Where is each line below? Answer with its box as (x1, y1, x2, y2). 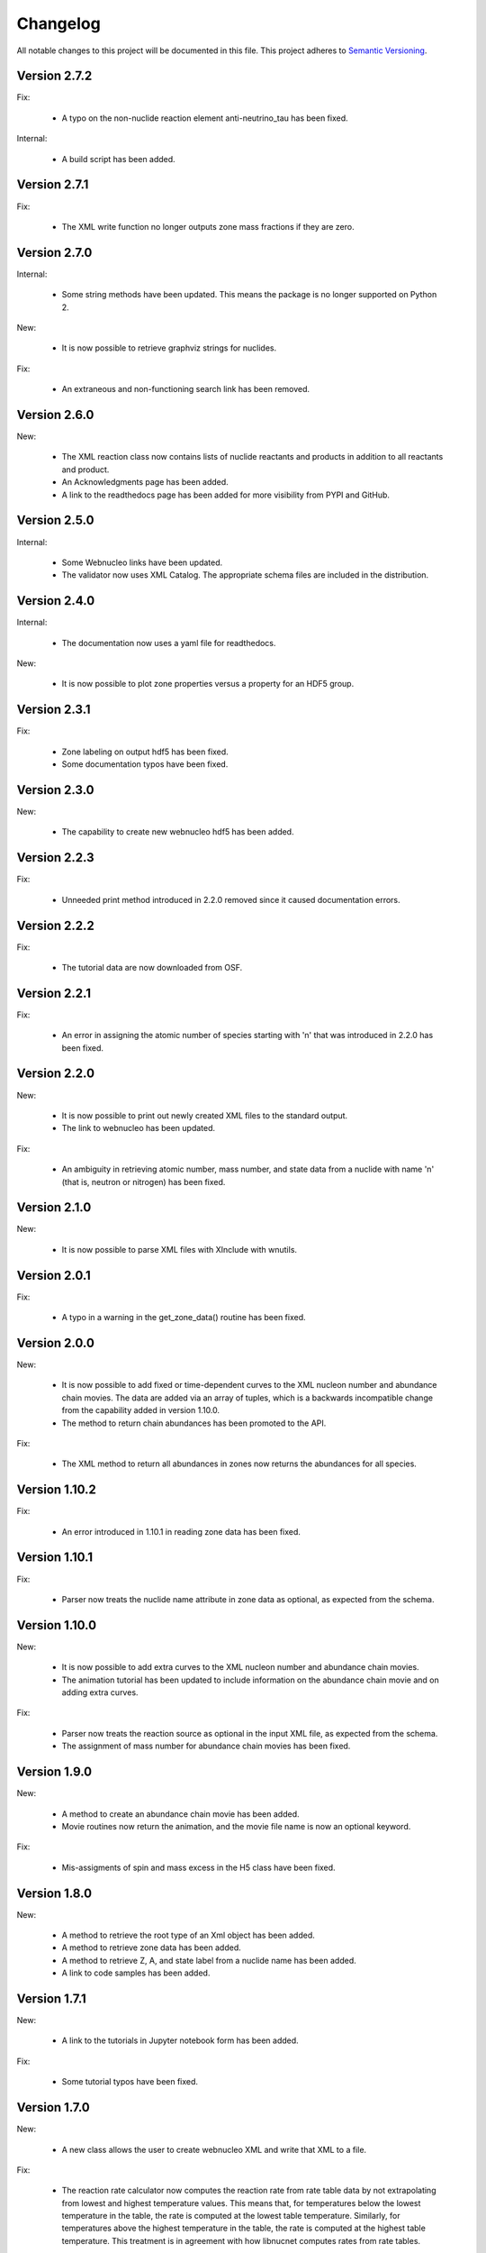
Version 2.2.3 (16, 850, 94, 865)
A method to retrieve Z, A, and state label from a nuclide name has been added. (61, 1955, 356, 1966)
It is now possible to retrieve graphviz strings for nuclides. (61, 342, 277, 353)
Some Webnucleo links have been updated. (61, 557, 223, 568)
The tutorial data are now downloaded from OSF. (61, 962, 243, 972)
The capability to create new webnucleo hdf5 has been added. (61, 826, 294, 837)
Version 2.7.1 (16, 177, 89, 193)
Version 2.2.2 (16, 917, 94, 933)
